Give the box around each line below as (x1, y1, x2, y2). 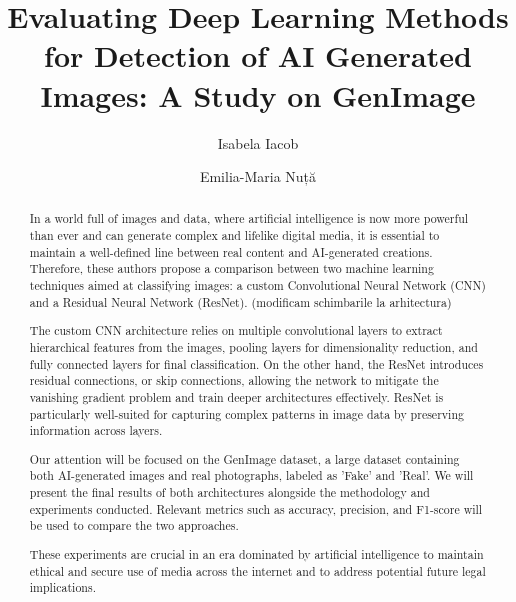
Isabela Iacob (217, 132, 299, 153)
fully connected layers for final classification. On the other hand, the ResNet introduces (29, 355, 484, 372)
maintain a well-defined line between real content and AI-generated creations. (29, 243, 433, 260)
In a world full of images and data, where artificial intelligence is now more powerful (29, 210, 469, 227)
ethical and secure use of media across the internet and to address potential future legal (29, 562, 486, 579)
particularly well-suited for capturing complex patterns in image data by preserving (29, 405, 464, 422)
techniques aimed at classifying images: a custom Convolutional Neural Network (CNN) (29, 277, 486, 294)
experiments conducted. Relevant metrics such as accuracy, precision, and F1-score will (29, 500, 483, 517)
